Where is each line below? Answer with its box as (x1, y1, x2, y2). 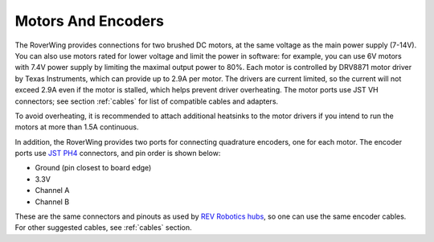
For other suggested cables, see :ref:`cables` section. (14, 223, 192, 232)
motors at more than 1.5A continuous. (14, 122, 139, 132)
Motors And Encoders (14, 12, 165, 30)
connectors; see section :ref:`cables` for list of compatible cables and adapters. (14, 96, 279, 106)
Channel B (35, 197, 70, 207)
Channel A (35, 186, 70, 195)
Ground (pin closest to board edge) (35, 163, 152, 173)
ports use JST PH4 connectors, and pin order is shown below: (14, 149, 221, 158)
